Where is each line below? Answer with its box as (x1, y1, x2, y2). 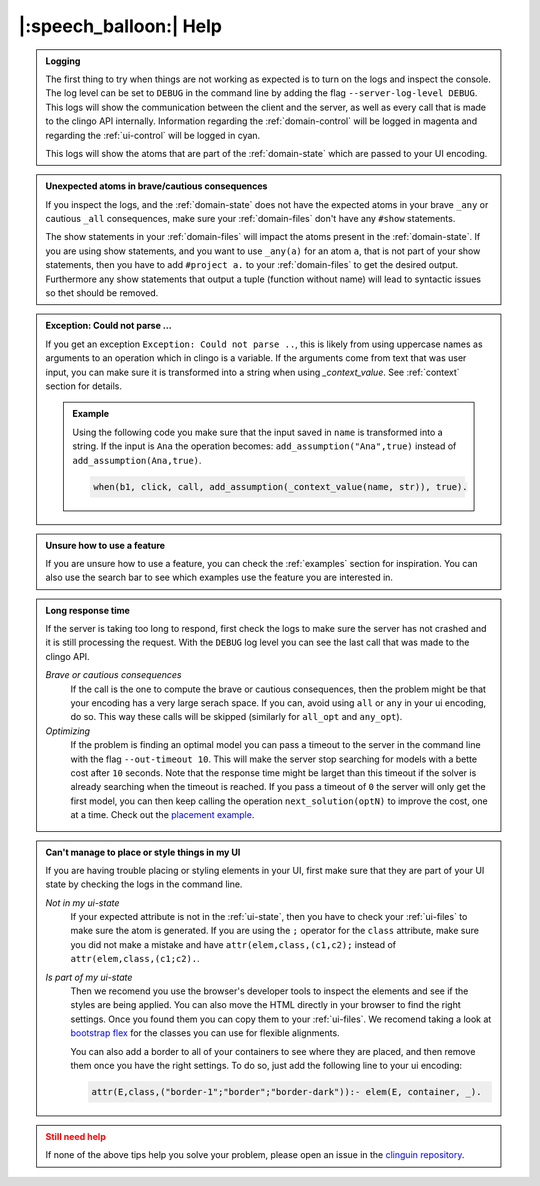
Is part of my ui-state (45, 971, 133, 983)
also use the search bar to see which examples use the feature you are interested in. (45, 571, 394, 584)
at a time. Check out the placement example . (70, 809, 255, 821)
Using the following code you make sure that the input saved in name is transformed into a (72, 426, 444, 438)
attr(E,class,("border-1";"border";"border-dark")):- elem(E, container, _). (91, 1086, 482, 1097)
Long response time (45, 604, 130, 616)
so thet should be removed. (45, 287, 159, 299)
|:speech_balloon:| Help (18, 15, 222, 37)
